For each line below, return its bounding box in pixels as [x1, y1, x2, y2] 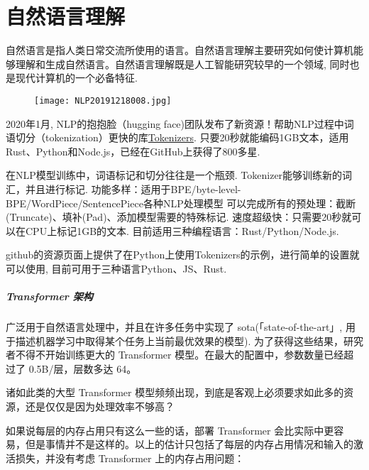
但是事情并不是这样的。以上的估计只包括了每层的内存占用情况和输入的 [25, 437, 353, 452]
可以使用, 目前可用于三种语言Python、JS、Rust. [6, 261, 227, 275]
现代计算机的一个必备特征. [15, 70, 138, 85]
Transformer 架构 [6, 289, 93, 304]
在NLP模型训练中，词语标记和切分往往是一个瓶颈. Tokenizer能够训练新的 [6, 168, 343, 182]
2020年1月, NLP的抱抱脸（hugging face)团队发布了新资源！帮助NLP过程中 [6, 116, 344, 131]
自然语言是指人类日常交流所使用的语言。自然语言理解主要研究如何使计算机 [6, 43, 353, 58]
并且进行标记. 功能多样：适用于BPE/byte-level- [25, 181, 241, 196]
